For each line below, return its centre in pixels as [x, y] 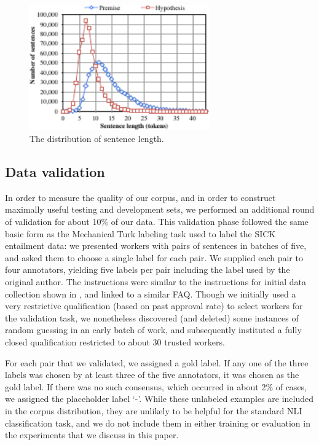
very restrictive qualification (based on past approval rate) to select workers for [154, 306]
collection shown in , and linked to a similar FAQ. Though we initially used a [151, 293]
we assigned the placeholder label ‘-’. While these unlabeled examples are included [159, 399]
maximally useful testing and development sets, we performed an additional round [160, 209]
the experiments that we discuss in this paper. [92, 435]
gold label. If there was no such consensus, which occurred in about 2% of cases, [156, 386]
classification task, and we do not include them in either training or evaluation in [158, 423]
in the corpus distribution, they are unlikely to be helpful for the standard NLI [154, 410]
